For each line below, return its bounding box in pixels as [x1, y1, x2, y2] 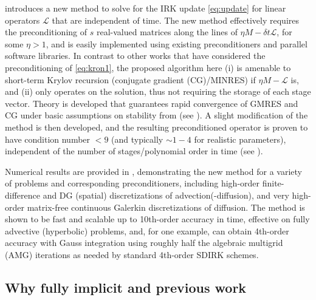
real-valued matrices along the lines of [96, 26, 238, 38]
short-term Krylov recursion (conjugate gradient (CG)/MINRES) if [5, 73, 256, 86]
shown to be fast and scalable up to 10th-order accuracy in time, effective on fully [5, 213, 310, 225]
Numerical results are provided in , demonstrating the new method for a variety [5, 165, 302, 177]
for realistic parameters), [194, 132, 286, 145]
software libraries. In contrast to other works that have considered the [5, 49, 266, 62]
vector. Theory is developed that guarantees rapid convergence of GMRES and [5, 97, 298, 109]
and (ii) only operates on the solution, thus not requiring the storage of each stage [5, 85, 311, 98]
